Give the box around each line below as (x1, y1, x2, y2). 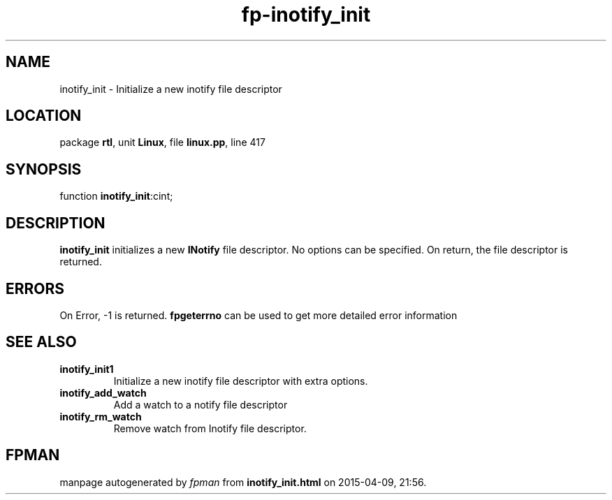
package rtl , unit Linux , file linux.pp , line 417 (59, 136, 265, 149)
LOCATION (6, 107, 82, 125)
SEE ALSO (6, 333, 77, 351)
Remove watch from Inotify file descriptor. (113, 422, 307, 434)
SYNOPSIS (6, 160, 82, 178)
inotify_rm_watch (59, 410, 142, 422)
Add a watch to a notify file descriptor (113, 398, 288, 411)
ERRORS (6, 279, 65, 297)
